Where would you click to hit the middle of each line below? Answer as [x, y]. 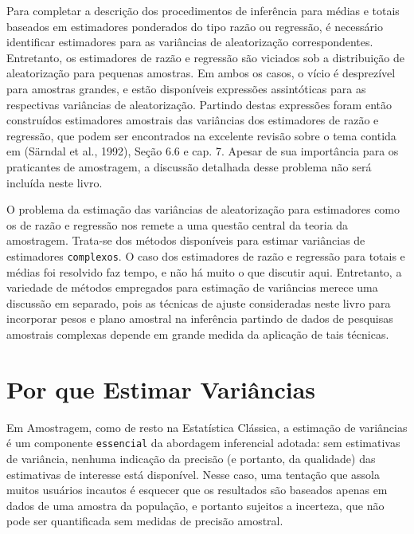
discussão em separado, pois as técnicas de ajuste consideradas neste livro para [199, 302]
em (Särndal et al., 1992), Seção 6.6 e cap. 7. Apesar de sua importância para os [203, 151]
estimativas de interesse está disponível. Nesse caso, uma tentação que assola [193, 474]
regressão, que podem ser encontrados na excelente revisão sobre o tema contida [201, 135]
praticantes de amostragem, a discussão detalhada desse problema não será [189, 166]
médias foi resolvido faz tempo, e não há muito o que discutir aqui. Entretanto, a [204, 271]
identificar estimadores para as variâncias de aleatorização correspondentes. [190, 42]
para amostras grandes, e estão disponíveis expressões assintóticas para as [186, 88]
